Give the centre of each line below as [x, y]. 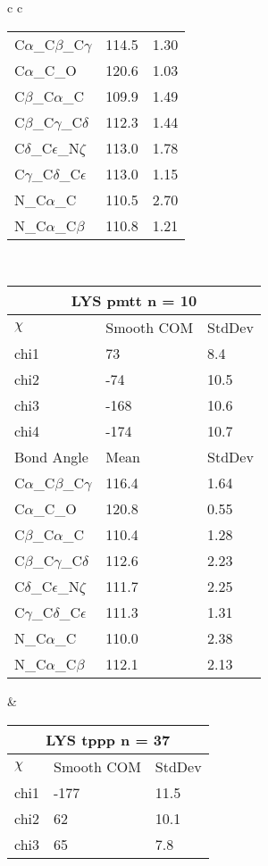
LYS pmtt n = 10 [134, 301]
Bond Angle [51, 457]
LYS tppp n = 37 [108, 739]
